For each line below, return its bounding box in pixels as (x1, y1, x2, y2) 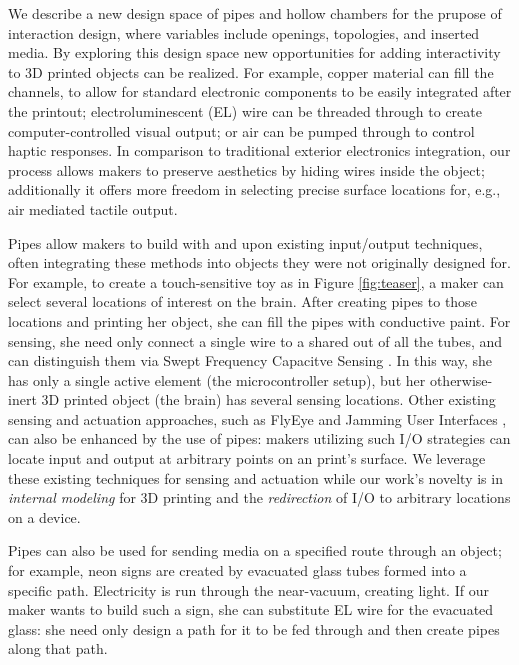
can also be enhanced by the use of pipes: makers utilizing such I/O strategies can (8, 428, 511, 449)
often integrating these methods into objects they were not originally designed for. (8, 252, 511, 273)
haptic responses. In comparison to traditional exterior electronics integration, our (8, 140, 511, 161)
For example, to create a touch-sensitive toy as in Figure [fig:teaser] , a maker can (8, 271, 504, 292)
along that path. (8, 638, 108, 659)
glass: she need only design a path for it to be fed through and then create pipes (8, 618, 500, 639)
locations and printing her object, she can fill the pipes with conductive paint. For (8, 310, 511, 331)
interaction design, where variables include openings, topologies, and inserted (8, 22, 480, 43)
